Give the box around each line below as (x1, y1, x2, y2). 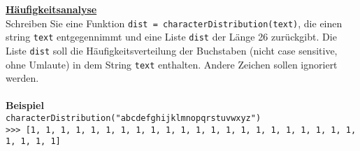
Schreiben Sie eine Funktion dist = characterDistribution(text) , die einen (6, 15, 343, 30)
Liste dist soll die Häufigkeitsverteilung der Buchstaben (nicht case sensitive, (6, 43, 338, 57)
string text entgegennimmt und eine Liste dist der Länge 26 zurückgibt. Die (6, 29, 337, 44)
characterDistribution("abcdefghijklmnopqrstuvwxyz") (6, 113, 261, 123)
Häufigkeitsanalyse (6, 2, 97, 16)
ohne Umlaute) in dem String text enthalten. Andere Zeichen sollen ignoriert (6, 57, 338, 71)
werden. (6, 71, 39, 85)
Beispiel (6, 98, 44, 113)
